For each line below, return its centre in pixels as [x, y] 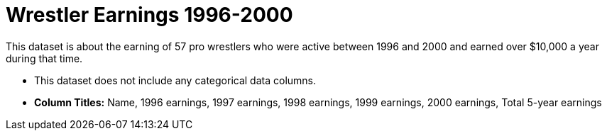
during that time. [44, 58]
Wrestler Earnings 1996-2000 [149, 15]
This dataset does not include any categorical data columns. [175, 80]
